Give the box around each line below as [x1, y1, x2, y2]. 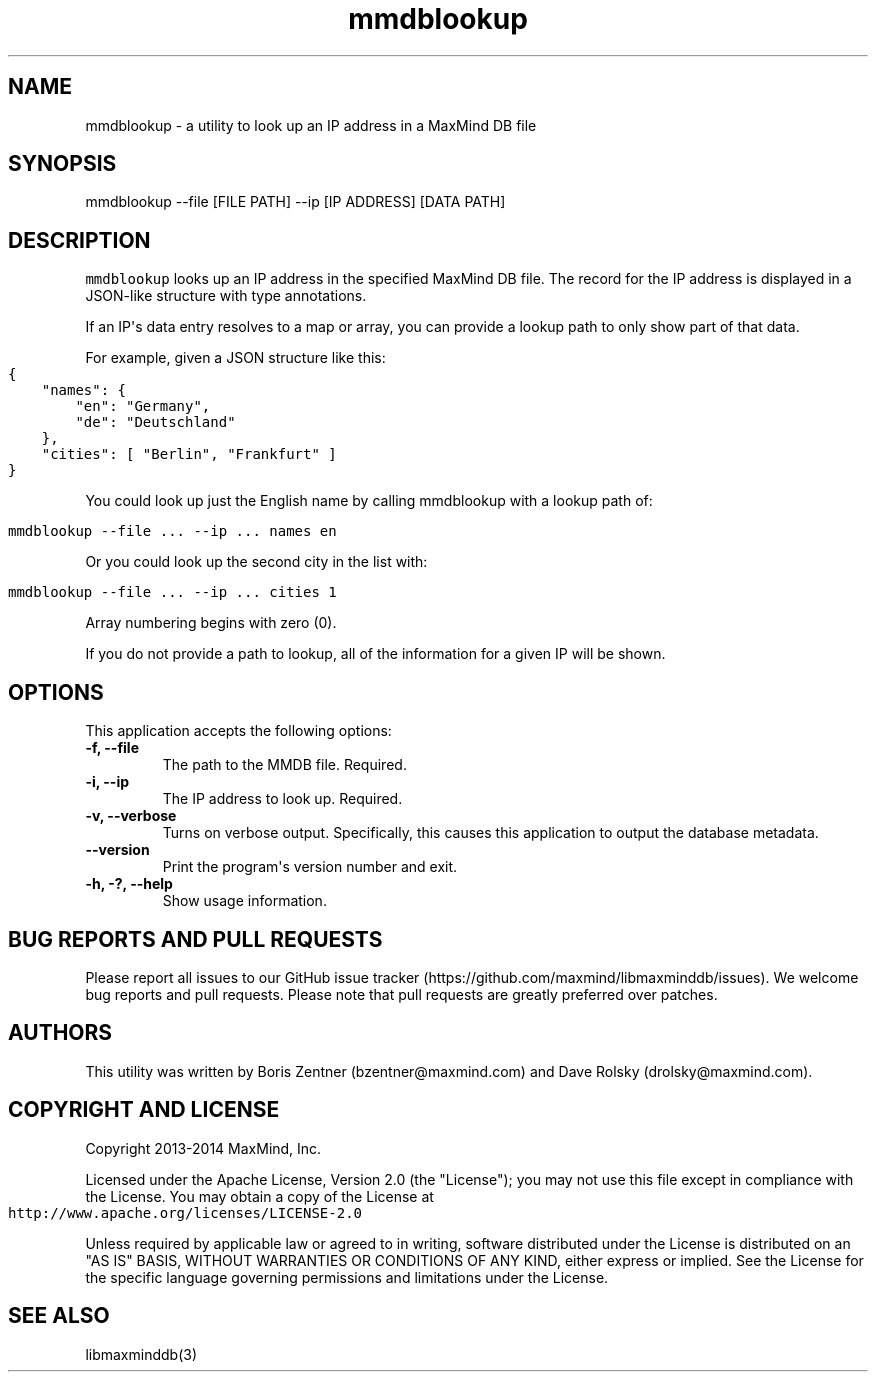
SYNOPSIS [8, 151, 117, 177]
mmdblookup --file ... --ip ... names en [8, 523, 337, 540]
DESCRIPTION [8, 227, 151, 253]
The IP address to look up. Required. [162, 790, 403, 808]
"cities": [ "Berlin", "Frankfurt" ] [41, 446, 337, 463]
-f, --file [85, 739, 139, 757]
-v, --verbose [85, 807, 177, 825]
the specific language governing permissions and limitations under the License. [85, 1268, 609, 1286]
